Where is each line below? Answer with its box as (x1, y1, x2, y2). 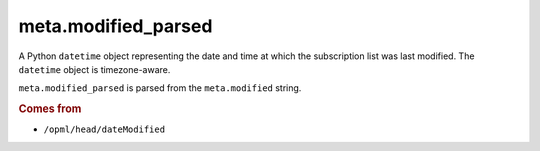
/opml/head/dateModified (43, 124, 165, 135)
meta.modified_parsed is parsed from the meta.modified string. (18, 82, 302, 94)
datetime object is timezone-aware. (18, 63, 171, 75)
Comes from (18, 102, 82, 116)
